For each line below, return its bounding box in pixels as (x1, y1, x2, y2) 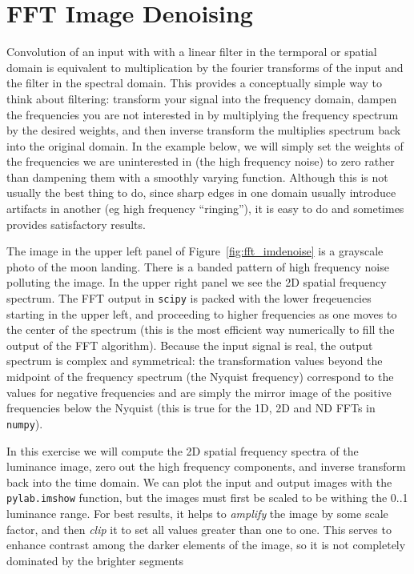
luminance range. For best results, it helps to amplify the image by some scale (6, 504, 388, 521)
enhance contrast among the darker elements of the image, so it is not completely (6, 536, 406, 553)
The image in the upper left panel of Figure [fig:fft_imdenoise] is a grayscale (6, 243, 384, 259)
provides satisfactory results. (6, 215, 146, 232)
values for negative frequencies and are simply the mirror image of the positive (6, 383, 392, 400)
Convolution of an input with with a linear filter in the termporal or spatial (6, 43, 377, 60)
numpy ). (6, 415, 43, 432)
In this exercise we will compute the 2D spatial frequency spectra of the (6, 442, 359, 459)
